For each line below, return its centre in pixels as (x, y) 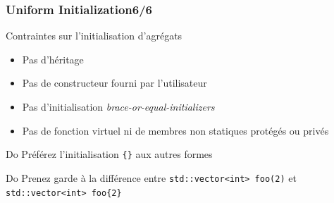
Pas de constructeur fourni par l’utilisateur (115, 83)
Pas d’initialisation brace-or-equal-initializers (118, 106)
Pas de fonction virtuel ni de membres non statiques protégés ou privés (175, 130)
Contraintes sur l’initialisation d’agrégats (94, 36)
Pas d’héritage (53, 59)
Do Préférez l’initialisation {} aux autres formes (109, 154)
